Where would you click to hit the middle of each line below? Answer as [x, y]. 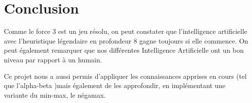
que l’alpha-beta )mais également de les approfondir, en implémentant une [115, 85]
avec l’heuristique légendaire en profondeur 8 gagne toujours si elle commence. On [126, 40]
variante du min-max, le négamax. [55, 95]
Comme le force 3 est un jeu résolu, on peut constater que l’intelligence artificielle [126, 31]
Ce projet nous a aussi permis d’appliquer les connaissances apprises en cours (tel [125, 76]
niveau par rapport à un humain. [53, 59]
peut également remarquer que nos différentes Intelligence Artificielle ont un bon [124, 50]
